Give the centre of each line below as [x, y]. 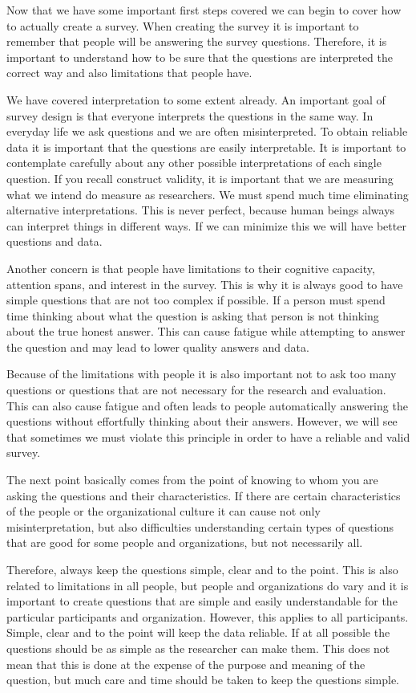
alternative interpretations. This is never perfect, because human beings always [201, 210]
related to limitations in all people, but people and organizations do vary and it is [208, 585]
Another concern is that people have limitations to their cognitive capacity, [191, 268]
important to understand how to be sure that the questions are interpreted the [200, 57]
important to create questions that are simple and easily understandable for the [202, 601]
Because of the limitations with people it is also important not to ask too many [202, 374]
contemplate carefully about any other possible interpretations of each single [194, 163]
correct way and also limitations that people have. [129, 73]
